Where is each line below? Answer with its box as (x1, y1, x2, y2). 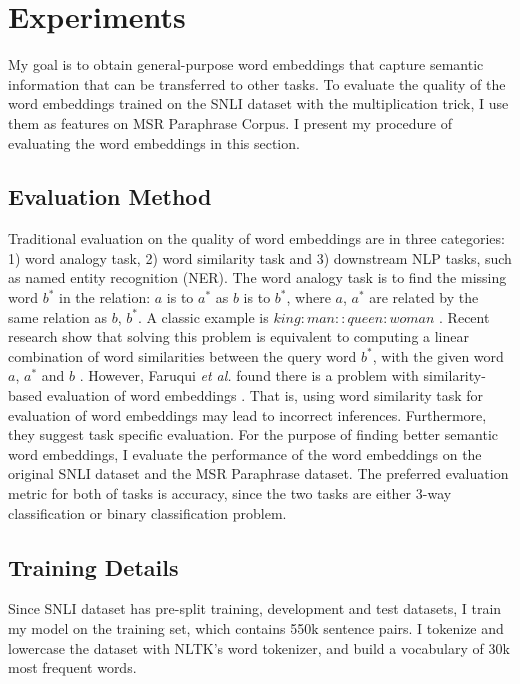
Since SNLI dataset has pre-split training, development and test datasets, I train (8, 598, 502, 619)
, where (286, 287, 331, 308)
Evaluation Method (8, 181, 212, 212)
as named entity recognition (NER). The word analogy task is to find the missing (8, 267, 507, 288)
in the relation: (59, 287, 151, 308)
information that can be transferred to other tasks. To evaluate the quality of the (8, 73, 506, 94)
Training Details (8, 551, 179, 582)
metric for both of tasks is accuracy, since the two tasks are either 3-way (8, 483, 452, 504)
